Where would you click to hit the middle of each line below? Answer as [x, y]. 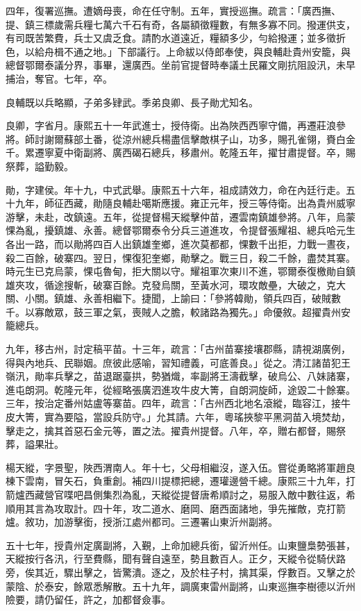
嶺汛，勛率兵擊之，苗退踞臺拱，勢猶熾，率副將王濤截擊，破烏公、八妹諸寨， [180, 376]
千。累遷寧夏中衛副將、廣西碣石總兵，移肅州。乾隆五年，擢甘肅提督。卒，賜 [180, 152]
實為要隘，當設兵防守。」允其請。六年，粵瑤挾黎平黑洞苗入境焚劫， [197, 417]
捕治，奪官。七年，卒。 [59, 78]
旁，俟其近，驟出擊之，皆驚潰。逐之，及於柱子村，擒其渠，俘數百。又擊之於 [180, 572]
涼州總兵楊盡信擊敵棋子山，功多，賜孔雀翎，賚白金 [238, 139]
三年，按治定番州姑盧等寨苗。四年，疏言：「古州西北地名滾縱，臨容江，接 [173, 403]
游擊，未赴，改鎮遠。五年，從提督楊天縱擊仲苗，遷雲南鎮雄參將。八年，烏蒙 [180, 216]
